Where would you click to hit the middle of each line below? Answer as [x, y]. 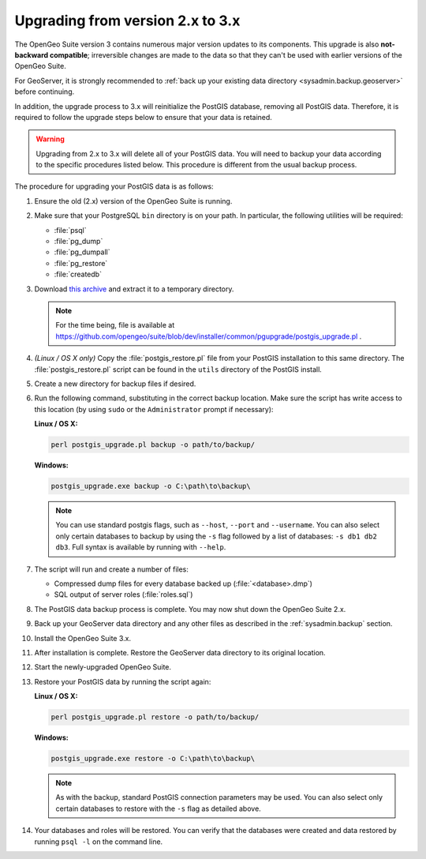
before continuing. [45, 92]
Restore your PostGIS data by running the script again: [123, 681]
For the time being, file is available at [115, 325]
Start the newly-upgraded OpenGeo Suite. [103, 667]
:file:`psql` [70, 230]
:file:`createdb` [78, 274]
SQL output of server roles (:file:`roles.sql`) [123, 595]
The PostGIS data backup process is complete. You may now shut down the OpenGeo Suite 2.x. [190, 609]
